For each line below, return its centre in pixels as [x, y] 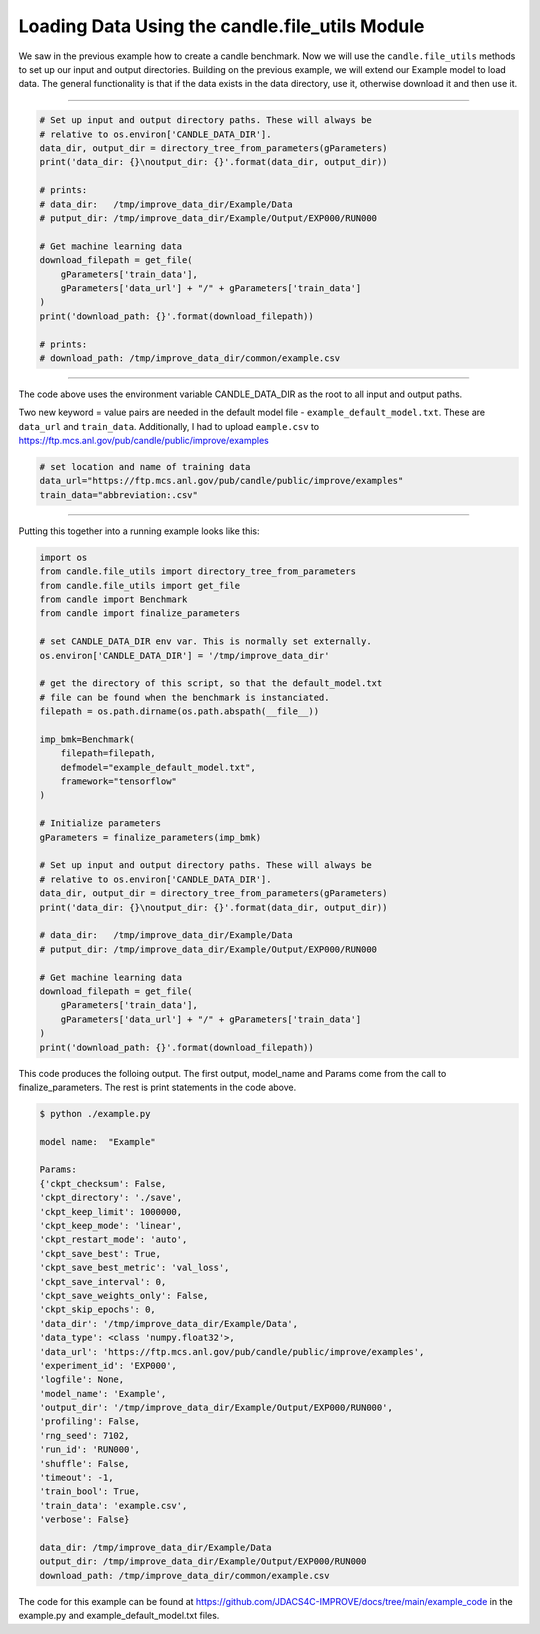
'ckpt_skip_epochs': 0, [98, 1309]
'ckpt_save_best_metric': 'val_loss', [134, 1268]
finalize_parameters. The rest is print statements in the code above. [157, 1087]
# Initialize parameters [100, 823]
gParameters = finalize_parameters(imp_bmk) [150, 837]
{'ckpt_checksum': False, [103, 1183]
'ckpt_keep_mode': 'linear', [111, 1225]
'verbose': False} [84, 1519]
